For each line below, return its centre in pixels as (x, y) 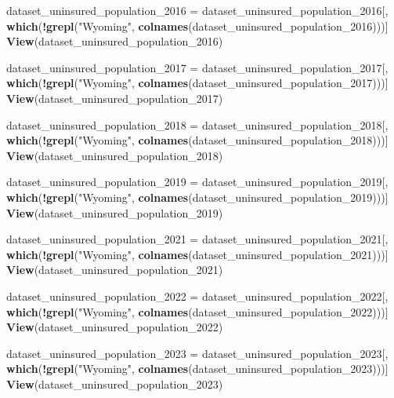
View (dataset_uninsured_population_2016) (115, 41)
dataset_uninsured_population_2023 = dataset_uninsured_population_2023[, (197, 353)
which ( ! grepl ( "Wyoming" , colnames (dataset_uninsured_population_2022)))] (197, 311)
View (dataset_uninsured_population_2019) (115, 212)
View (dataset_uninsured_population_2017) (115, 98)
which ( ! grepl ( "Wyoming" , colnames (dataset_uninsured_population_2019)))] (197, 197)
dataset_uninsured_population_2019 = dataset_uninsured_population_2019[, (197, 182)
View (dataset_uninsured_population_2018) (115, 155)
